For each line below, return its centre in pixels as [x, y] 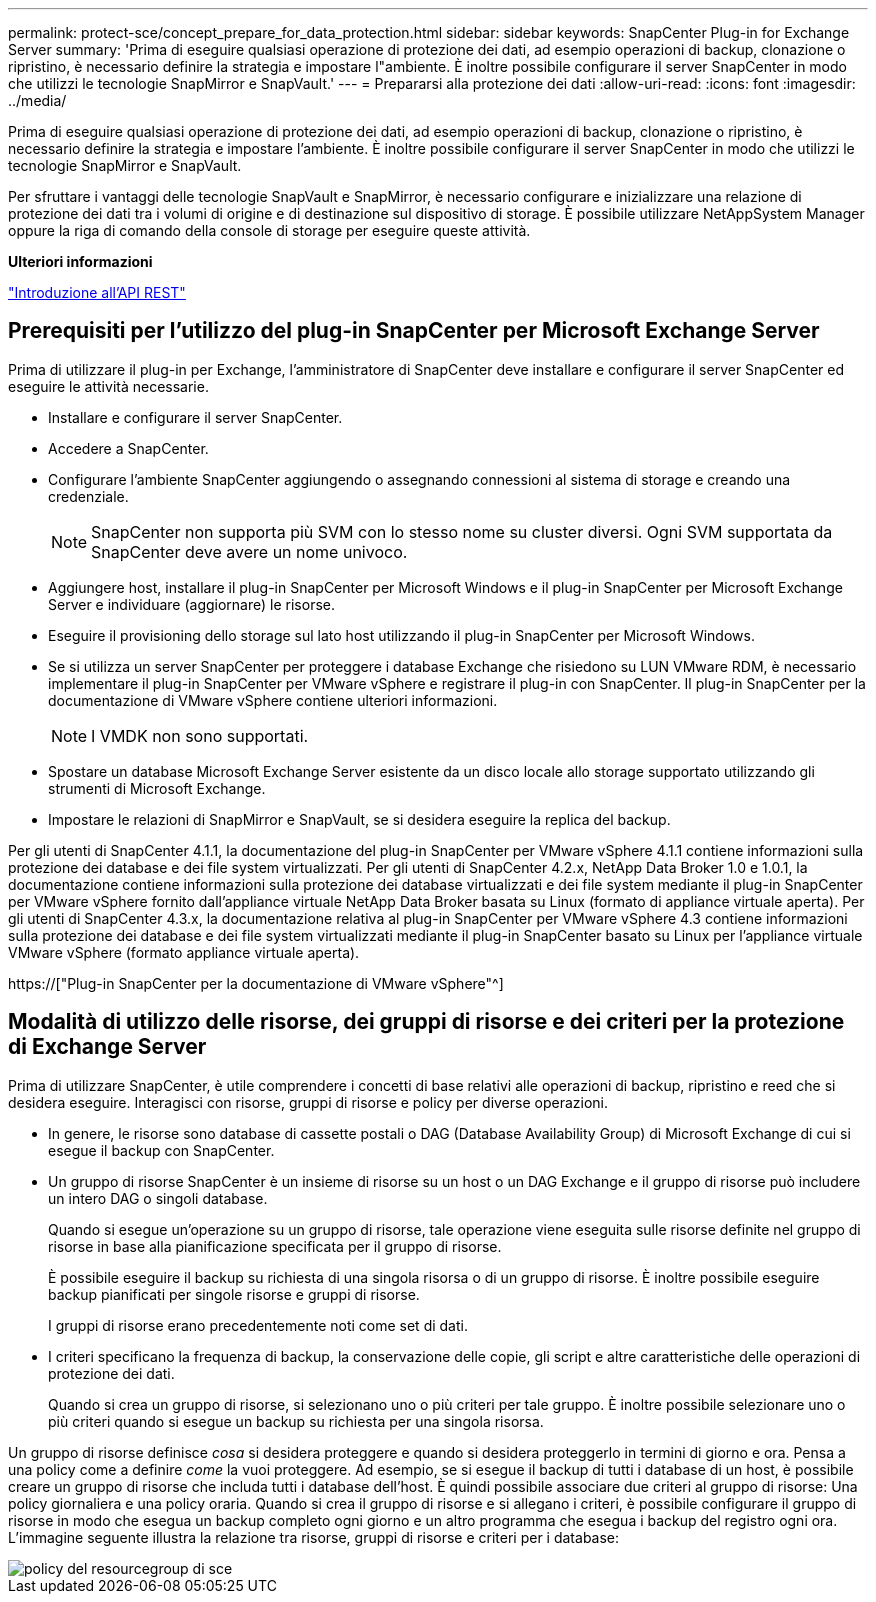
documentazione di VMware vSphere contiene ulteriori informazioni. [273, 700]
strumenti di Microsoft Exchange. [157, 788]
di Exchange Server [107, 1047]
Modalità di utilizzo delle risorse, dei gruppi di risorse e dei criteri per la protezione [426, 1022]
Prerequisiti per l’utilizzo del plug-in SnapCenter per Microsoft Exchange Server [414, 331]
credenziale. [88, 496]
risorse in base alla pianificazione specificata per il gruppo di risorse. [275, 1246]
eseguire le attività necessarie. [108, 386]
